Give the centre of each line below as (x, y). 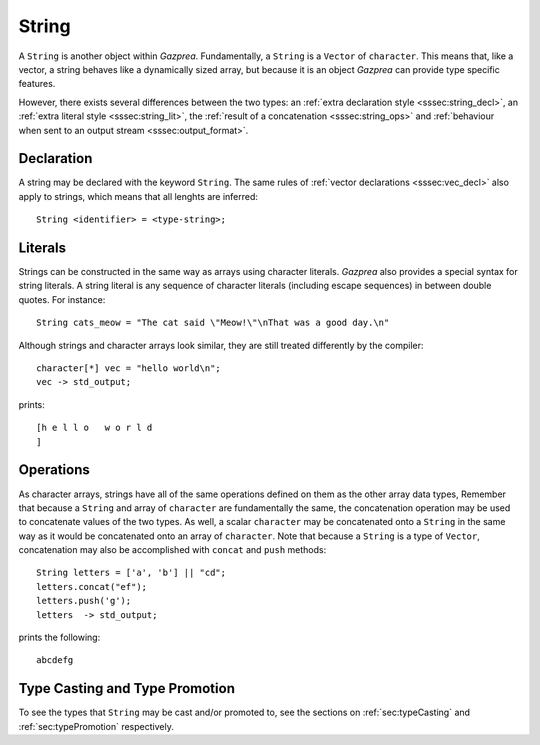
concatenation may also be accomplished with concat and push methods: (172, 550)
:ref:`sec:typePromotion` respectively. (96, 726)
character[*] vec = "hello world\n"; (129, 368)
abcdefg (55, 660)
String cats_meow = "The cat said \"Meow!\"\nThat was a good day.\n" (213, 323)
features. (37, 84)
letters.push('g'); (84, 601)
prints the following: (59, 637)
